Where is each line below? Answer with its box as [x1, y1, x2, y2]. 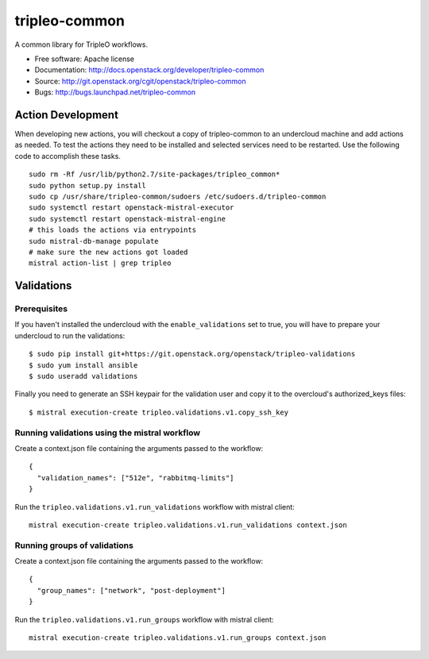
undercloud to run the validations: [14, 330, 126, 341]
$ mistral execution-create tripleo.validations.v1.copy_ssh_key [29, 407, 289, 417]
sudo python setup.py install [29, 181, 147, 190]
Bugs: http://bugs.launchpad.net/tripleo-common [34, 87, 196, 97]
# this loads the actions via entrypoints [29, 225, 197, 234]
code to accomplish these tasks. [14, 151, 121, 160]
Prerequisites [14, 303, 68, 314]
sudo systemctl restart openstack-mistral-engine [29, 214, 226, 223]
